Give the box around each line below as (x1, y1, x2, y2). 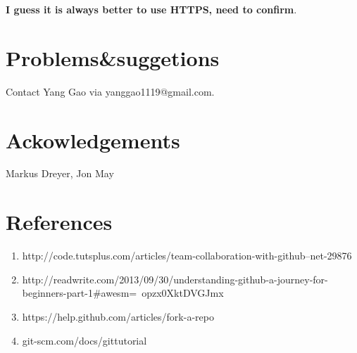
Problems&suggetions (6, 43, 220, 72)
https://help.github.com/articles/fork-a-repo (22, 309, 214, 323)
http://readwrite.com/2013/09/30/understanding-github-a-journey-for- (22, 271, 328, 286)
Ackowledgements (6, 125, 180, 154)
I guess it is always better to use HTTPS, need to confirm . (6, 2, 297, 16)
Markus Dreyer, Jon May (6, 166, 114, 181)
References (6, 207, 113, 236)
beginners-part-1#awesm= (22, 285, 137, 300)
